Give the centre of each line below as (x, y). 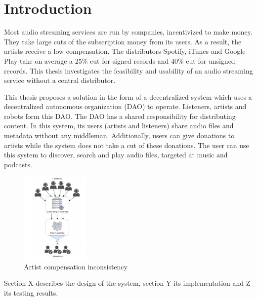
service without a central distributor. (60, 80)
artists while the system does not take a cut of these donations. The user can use (127, 145)
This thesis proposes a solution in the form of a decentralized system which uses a (128, 96)
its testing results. (31, 292)
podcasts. (18, 164)
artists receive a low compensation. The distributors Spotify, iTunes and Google (125, 51)
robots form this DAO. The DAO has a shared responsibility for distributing (120, 116)
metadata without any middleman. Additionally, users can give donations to (119, 135)
